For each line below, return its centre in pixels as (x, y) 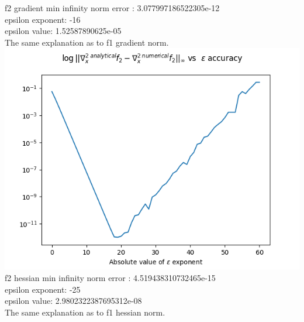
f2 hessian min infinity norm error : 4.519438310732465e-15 (110, 277)
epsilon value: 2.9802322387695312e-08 (73, 301)
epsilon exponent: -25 (43, 289)
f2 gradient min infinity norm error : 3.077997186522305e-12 (112, 8)
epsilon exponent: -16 (43, 19)
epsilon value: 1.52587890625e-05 (63, 31)
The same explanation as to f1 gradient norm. (87, 42)
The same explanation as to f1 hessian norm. (85, 312)
